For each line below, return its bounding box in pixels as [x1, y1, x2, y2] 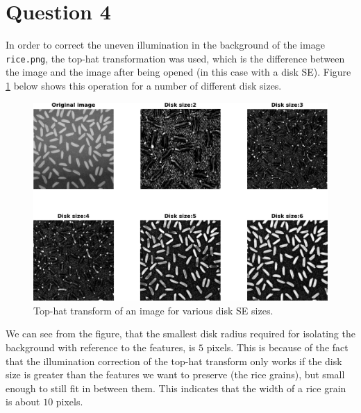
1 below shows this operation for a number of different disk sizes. [6, 78, 282, 92]
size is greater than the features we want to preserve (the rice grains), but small [6, 367, 345, 382]
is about [6, 394, 40, 409]
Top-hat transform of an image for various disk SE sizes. [33, 303, 274, 317]
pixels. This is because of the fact [206, 340, 349, 355]
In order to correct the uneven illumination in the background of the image [6, 37, 325, 52]
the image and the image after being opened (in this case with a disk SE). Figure [6, 65, 351, 79]
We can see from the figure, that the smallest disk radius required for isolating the [6, 326, 355, 341]
